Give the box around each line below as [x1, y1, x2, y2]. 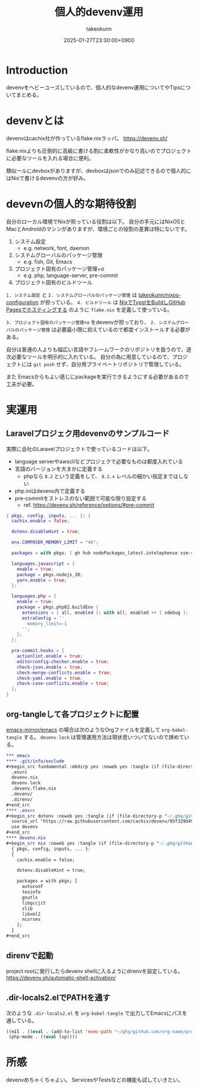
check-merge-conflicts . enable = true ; [16, 670, 112, 676]
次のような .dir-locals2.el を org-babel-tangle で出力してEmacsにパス [6, 1009, 183, 1016]
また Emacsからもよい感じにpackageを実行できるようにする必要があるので [6, 373, 190, 380]
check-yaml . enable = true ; [16, 675, 83, 681]
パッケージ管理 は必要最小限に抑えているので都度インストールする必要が [19, 325, 190, 333]
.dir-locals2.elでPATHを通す [6, 993, 111, 1003]
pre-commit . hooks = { [11, 648, 65, 654]
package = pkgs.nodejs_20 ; [16, 571, 83, 578]
